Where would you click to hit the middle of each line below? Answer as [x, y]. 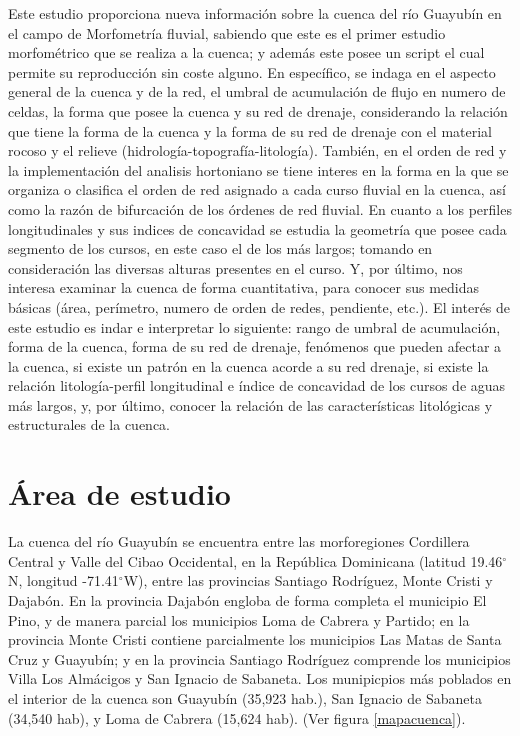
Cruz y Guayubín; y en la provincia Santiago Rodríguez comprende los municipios [259, 658]
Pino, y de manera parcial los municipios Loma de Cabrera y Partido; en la [239, 619]
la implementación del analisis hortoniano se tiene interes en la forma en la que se [258, 169]
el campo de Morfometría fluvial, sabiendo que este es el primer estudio [227, 32]
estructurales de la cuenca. [89, 424]
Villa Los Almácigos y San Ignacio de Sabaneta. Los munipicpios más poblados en [260, 678]
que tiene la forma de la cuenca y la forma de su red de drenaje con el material [250, 130]
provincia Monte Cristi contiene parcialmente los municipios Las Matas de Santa [255, 639]
